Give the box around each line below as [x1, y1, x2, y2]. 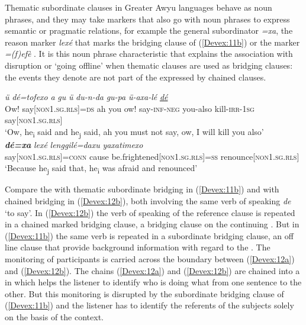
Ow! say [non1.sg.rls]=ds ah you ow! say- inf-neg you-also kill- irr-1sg [5, 102, 255, 114]
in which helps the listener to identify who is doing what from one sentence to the [5, 276, 302, 288]
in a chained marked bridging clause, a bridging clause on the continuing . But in [5, 218, 299, 230]
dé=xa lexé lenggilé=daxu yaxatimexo [5, 139, 143, 151]
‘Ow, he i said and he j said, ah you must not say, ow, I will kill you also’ [5, 125, 264, 139]
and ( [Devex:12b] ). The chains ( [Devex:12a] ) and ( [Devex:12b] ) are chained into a [5, 264, 300, 276]
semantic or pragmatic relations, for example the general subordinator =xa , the [5, 24, 293, 37]
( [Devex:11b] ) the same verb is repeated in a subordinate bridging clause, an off [5, 229, 294, 242]
